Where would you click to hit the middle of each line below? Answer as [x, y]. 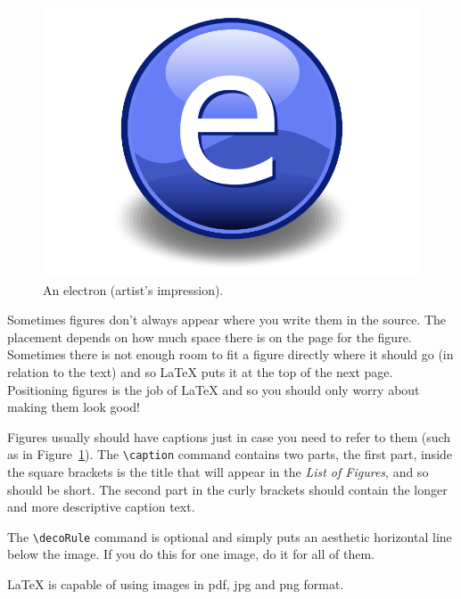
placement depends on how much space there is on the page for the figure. [210, 336]
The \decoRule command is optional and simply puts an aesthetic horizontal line [230, 536]
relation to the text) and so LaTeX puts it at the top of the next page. [200, 371]
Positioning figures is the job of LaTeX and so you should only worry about [214, 389]
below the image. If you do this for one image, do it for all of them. [191, 554]
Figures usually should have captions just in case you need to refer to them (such [229, 436]
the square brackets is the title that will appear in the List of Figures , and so [218, 472]
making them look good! [74, 407]
